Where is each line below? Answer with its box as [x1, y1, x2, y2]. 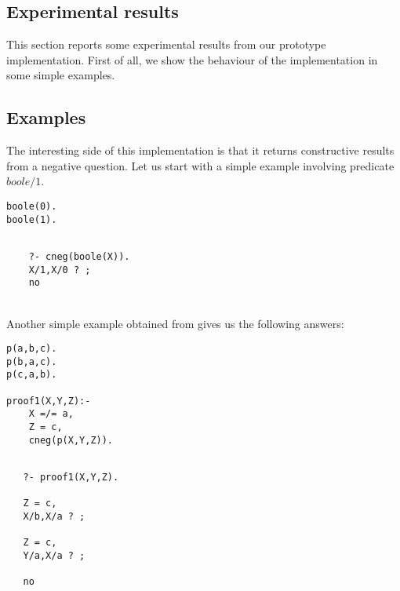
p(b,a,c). [6, 356, 57, 367]
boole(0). [6, 200, 57, 212]
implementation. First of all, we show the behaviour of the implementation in [6, 51, 378, 67]
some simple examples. [6, 67, 115, 83]
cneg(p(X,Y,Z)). [28, 434, 114, 446]
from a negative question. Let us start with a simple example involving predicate [6, 157, 395, 173]
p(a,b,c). [6, 343, 57, 355]
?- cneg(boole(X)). [28, 250, 130, 262]
